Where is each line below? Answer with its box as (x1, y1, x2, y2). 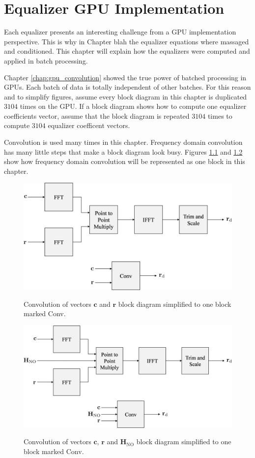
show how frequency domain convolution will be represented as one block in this (4, 156, 245, 166)
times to (207, 110, 232, 121)
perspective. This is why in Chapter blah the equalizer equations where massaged (4, 36, 249, 46)
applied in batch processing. (4, 55, 88, 65)
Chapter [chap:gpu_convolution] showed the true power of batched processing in (4, 72, 247, 82)
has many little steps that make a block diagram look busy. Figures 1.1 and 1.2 (4, 146, 243, 157)
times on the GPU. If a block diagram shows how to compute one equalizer (20, 101, 247, 111)
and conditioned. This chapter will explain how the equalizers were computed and (4, 46, 250, 56)
